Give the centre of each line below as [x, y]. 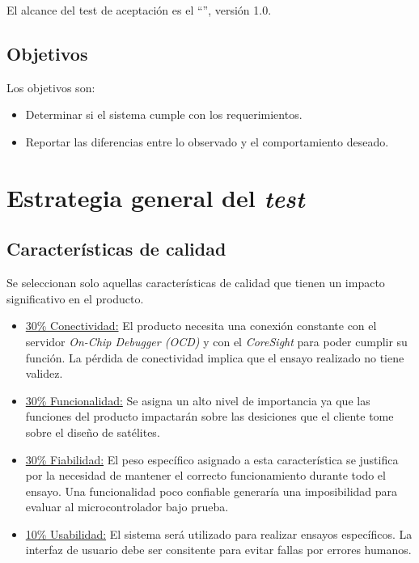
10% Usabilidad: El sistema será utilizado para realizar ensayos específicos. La [219, 533]
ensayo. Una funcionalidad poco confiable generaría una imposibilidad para [212, 491]
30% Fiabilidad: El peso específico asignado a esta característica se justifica [212, 459]
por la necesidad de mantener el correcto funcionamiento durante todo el [205, 475]
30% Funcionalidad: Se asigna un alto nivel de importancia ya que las [198, 400]
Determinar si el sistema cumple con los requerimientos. [164, 114]
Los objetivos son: [51, 87]
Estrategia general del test [156, 197]
